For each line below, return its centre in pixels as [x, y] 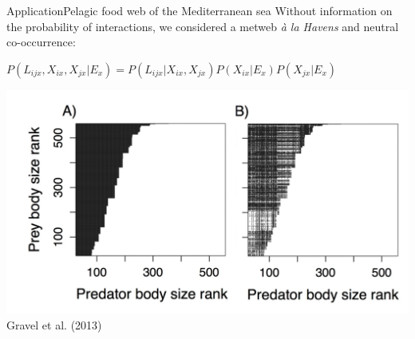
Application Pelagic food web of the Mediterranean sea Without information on [200, 10]
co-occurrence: [41, 42]
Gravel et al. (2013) [54, 324]
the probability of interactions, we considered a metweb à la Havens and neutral [203, 26]
